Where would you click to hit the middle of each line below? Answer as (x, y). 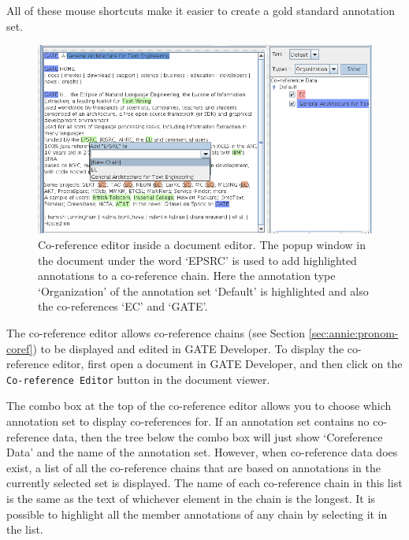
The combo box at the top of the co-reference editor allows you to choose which (199, 406)
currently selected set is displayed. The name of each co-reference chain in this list (204, 483)
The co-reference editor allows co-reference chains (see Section (156, 332)
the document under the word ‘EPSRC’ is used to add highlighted (197, 260)
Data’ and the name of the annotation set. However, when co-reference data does (202, 452)
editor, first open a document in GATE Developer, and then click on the (227, 364)
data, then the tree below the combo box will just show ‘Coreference (218, 436)
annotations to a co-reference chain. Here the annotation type (187, 276)
